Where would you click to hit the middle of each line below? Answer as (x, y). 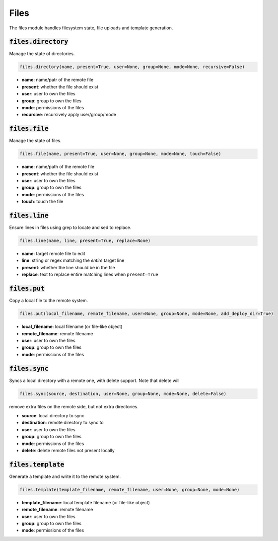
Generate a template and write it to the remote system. (65, 476)
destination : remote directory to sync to (63, 423)
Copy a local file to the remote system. (49, 301)
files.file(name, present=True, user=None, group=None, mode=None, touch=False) (120, 154)
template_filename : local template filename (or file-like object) (86, 502)
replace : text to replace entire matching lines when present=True (90, 274)
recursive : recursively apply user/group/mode (69, 115)
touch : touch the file (42, 202)
